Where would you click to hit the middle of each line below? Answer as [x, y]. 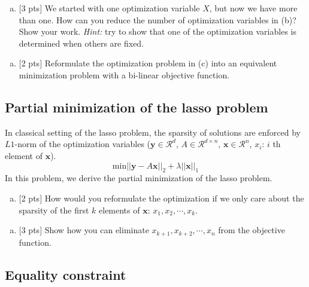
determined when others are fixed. [81, 43]
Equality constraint [66, 274]
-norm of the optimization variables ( [83, 144]
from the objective [252, 230]
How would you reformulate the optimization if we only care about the [174, 198]
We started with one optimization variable [122, 8]
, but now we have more [253, 8]
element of [24, 155]
